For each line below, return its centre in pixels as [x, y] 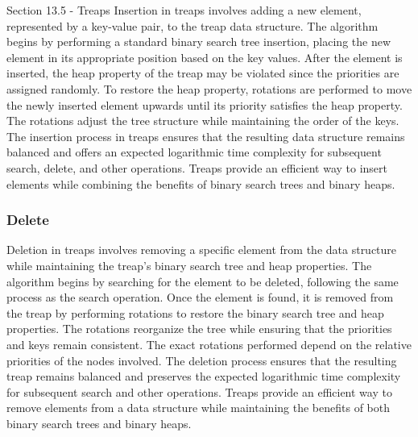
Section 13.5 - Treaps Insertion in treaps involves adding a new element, [184, 10]
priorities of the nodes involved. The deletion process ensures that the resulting [202, 360]
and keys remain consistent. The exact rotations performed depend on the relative [209, 344]
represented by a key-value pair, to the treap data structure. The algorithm [192, 25]
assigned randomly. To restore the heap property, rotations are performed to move [209, 88]
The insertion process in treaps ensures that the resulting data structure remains [206, 136]
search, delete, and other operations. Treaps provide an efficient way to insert [197, 167]
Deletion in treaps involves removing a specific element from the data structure [202, 250]
